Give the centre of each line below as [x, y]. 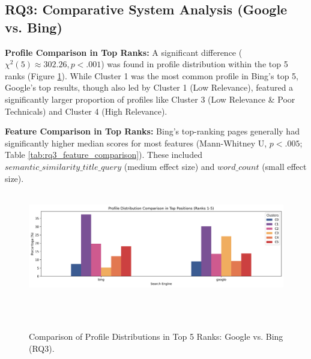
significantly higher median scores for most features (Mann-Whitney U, [136, 143]
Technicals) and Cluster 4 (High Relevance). [86, 111]
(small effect [284, 166]
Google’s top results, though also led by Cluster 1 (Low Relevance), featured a [149, 87]
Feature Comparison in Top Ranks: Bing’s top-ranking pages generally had [152, 131]
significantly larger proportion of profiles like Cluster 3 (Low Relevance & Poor [150, 99]
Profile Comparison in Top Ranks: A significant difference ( [124, 52]
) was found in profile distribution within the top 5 [195, 64]
